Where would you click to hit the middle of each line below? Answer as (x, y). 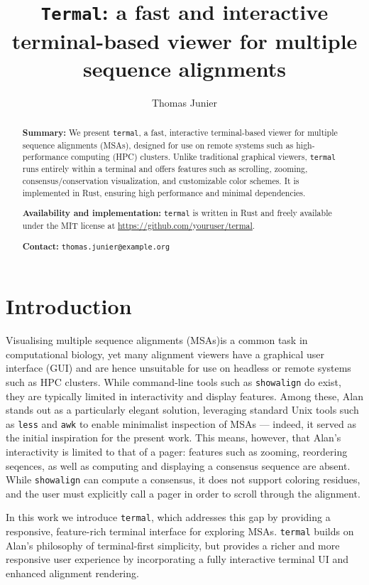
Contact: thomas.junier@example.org (96, 246)
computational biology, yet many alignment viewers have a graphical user (165, 354)
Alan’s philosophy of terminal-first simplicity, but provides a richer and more (173, 545)
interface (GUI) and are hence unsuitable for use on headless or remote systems (178, 368)
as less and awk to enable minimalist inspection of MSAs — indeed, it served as (181, 423)
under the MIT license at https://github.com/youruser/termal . (139, 225)
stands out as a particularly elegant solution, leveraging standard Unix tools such (182, 410)
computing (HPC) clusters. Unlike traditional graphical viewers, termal (203, 157)
